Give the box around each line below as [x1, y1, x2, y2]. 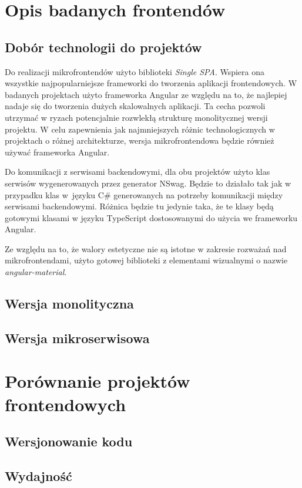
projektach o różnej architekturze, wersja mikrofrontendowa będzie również [5, 134, 274, 147]
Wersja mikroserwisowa [5, 328, 150, 347]
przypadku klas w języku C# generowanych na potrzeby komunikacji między [5, 188, 283, 201]
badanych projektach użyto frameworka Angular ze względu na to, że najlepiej [5, 88, 287, 100]
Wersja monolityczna [5, 294, 134, 313]
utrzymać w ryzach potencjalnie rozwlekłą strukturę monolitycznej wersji [5, 111, 268, 123]
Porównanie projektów [5, 369, 190, 393]
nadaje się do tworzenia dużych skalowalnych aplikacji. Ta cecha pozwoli [5, 100, 266, 112]
